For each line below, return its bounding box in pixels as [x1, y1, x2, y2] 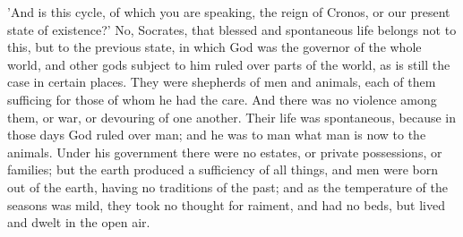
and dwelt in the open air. [7, 213, 150, 232]
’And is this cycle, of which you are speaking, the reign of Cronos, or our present [7, 3, 450, 21]
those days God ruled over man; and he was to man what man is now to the [7, 125, 426, 144]
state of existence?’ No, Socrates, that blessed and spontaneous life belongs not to [7, 20, 457, 38]
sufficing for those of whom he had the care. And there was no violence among [7, 89, 437, 108]
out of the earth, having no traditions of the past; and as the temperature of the [7, 177, 448, 196]
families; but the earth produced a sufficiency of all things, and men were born [7, 160, 439, 179]
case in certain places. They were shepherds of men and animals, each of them [7, 72, 436, 91]
